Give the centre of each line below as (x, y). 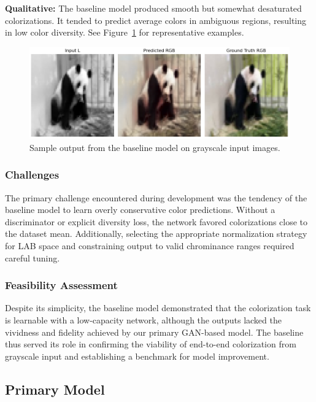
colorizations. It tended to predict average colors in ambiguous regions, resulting (156, 20)
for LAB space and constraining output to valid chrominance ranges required (150, 246)
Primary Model (55, 389)
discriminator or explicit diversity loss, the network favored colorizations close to (156, 221)
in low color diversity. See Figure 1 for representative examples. (125, 32)
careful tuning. (33, 257)
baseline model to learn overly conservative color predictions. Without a (140, 210)
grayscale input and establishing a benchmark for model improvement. (137, 356)
